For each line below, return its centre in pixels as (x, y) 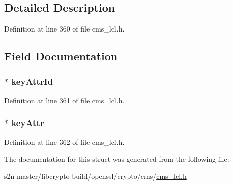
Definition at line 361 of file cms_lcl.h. (64, 100)
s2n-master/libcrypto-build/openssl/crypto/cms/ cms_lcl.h (95, 176)
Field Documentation (61, 56)
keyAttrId (32, 81)
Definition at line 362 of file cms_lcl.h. (64, 142)
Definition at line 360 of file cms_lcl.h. (64, 29)
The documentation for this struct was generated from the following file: (117, 159)
